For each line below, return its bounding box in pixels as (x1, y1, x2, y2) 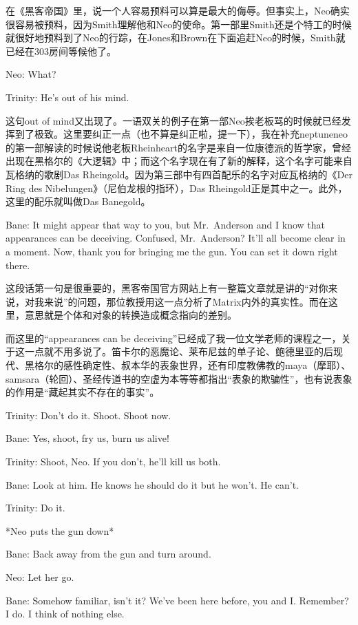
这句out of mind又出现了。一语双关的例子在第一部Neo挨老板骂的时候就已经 (6, 113, 341, 127)
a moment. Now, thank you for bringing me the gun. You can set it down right (6, 244, 338, 258)
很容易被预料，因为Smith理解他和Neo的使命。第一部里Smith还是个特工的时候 (6, 17, 352, 31)
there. (6, 257, 30, 272)
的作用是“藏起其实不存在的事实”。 (6, 385, 160, 399)
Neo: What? (6, 67, 56, 81)
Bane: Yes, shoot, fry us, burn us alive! (6, 431, 169, 445)
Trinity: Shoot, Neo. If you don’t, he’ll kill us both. (6, 454, 221, 469)
